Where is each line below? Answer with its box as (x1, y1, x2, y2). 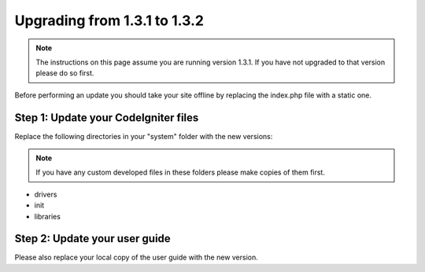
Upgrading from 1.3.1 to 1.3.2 (14, 12, 205, 29)
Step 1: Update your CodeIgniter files (14, 111, 199, 124)
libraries (34, 211, 61, 221)
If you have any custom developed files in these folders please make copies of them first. (35, 167, 326, 177)
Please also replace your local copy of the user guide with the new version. (14, 252, 259, 263)
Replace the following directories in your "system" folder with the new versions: (14, 131, 273, 141)
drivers (34, 189, 57, 199)
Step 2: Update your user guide (14, 232, 171, 245)
